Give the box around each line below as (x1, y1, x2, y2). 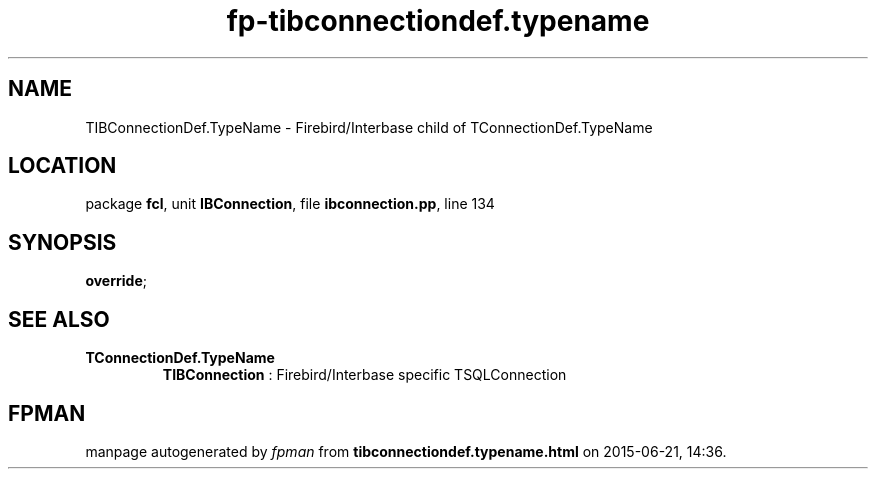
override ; (85, 272, 147, 290)
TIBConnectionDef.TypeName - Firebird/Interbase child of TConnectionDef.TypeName (85, 118, 653, 136)
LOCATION (8, 153, 117, 179)
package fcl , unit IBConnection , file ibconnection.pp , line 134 (85, 195, 495, 213)
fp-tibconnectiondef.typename (226, 4, 650, 38)
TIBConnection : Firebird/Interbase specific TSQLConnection (162, 366, 567, 384)
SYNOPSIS (8, 229, 117, 255)
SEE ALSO (8, 306, 110, 332)
